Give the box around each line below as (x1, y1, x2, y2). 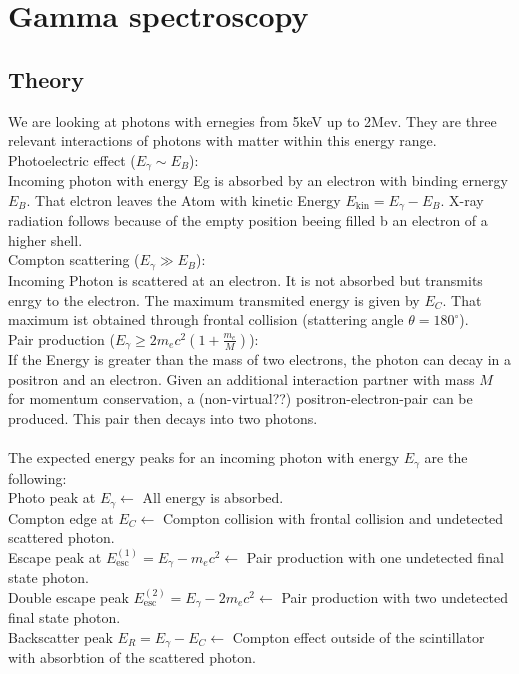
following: (8, 467, 67, 488)
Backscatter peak (8, 626, 113, 647)
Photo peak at (8, 487, 96, 508)
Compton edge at (8, 507, 114, 528)
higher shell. (8, 229, 83, 250)
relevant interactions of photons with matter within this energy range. (8, 130, 437, 151)
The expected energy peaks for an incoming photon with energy (8, 447, 400, 468)
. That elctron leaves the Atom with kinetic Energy (26, 189, 341, 210)
